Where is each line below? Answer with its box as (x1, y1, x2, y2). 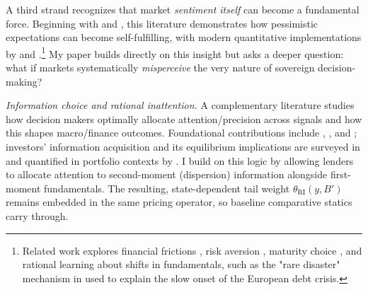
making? (6, 74, 42, 88)
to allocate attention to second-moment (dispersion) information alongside (6, 167, 328, 182)
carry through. (6, 208, 69, 223)
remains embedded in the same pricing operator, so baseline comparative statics (6, 195, 352, 209)
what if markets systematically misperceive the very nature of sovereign (6, 60, 315, 75)
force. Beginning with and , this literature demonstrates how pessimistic (6, 16, 318, 30)
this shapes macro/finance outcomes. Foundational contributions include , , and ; (6, 125, 357, 140)
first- (330, 167, 351, 182)
